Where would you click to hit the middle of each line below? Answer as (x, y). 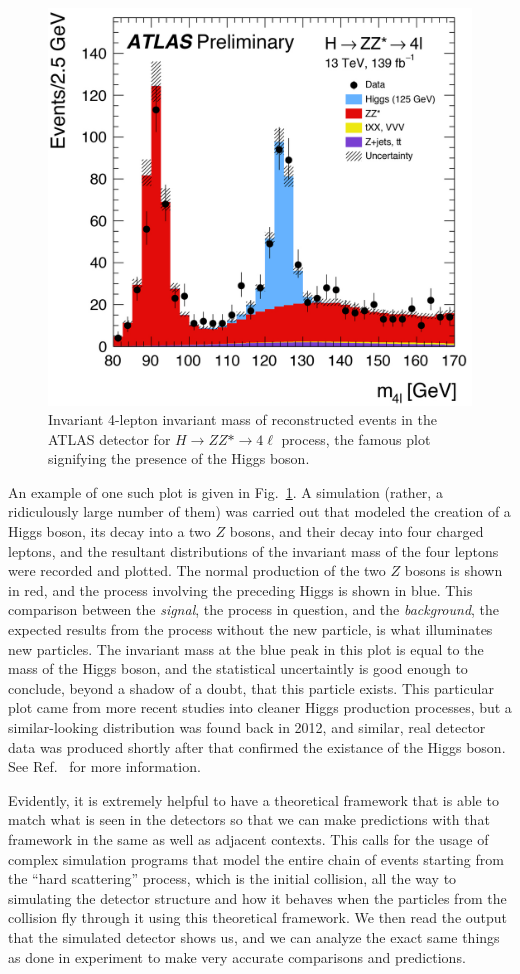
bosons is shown (453, 570)
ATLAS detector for (109, 438)
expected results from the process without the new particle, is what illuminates (250, 629)
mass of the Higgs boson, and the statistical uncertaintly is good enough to (238, 668)
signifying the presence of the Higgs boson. (179, 458)
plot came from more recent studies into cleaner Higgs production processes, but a (260, 707)
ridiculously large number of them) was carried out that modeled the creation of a (259, 511)
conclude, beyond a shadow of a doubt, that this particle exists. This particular (251, 687)
